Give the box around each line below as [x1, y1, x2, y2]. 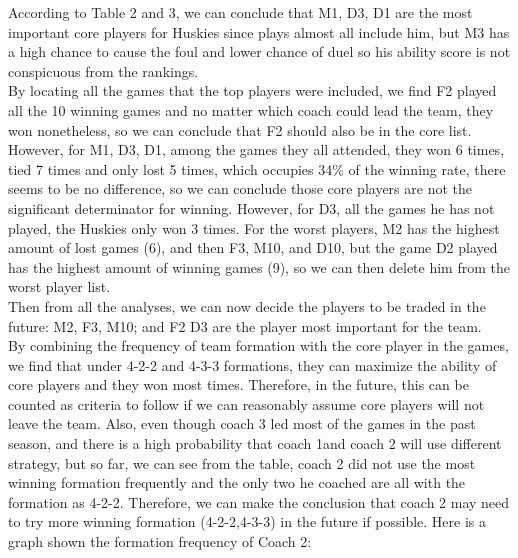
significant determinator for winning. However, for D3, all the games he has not [8, 197, 495, 218]
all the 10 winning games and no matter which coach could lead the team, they [8, 99, 494, 120]
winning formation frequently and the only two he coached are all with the [8, 472, 466, 493]
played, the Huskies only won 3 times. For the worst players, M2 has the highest [8, 217, 500, 238]
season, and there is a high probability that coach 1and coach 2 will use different [8, 433, 502, 454]
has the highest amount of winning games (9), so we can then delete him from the [8, 256, 510, 277]
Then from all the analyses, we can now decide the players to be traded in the [8, 295, 486, 316]
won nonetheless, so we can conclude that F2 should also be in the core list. [8, 119, 472, 140]
